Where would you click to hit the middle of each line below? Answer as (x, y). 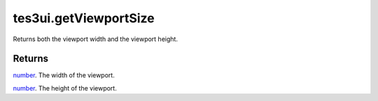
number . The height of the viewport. (65, 88)
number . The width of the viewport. (64, 75)
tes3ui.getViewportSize (84, 18)
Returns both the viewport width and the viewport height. (96, 39)
